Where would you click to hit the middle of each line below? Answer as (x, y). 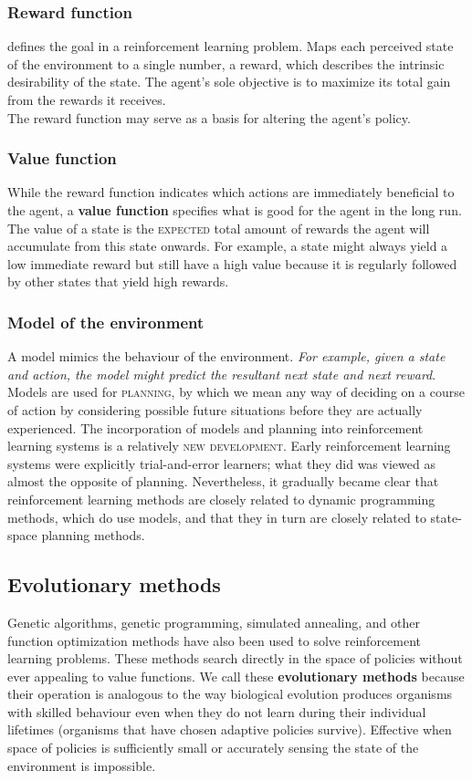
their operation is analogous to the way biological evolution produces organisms (230, 694)
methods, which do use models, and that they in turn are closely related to (217, 517)
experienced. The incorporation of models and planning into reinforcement (215, 427)
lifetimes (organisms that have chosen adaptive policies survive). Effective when (230, 729)
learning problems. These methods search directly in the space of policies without (235, 658)
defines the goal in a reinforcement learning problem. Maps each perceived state (231, 46)
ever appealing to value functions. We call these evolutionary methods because (236, 676)
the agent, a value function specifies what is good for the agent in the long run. (235, 210)
